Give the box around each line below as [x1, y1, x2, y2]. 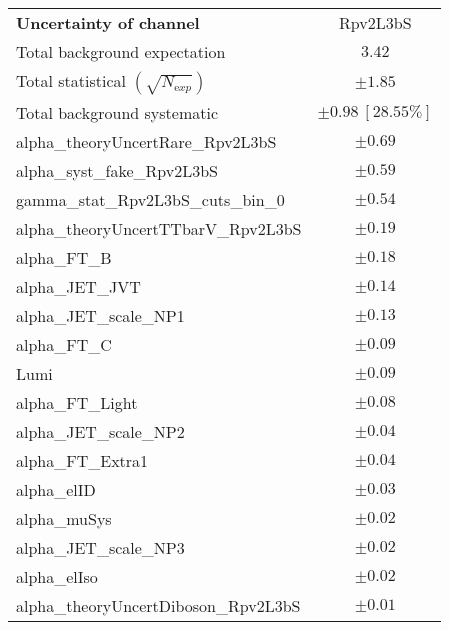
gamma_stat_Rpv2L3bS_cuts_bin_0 [16, 188, 285, 211]
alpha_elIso [16, 565, 98, 588]
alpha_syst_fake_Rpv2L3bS [16, 159, 218, 182]
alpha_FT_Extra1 [16, 449, 149, 472]
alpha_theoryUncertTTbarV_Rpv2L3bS [16, 217, 302, 240]
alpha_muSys [16, 507, 112, 530]
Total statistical [16, 69, 126, 92]
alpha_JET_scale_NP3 [16, 536, 185, 559]
